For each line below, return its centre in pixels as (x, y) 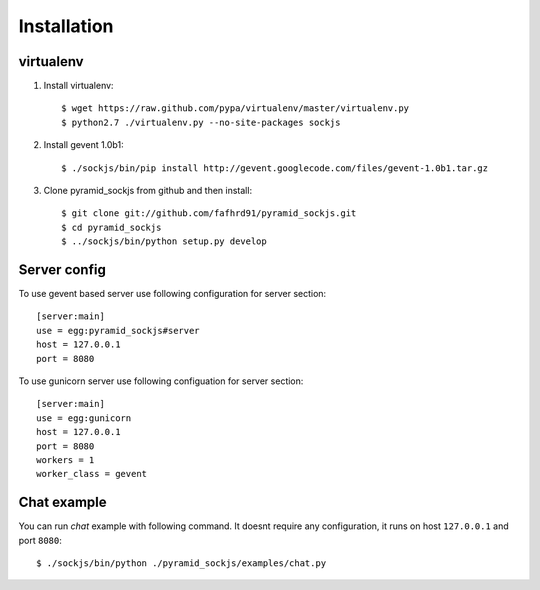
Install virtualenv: (78, 86)
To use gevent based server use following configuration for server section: (172, 294)
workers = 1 (65, 460)
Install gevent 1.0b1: (83, 145)
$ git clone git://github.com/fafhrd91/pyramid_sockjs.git (209, 213)
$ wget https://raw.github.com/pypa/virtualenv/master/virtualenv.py (235, 108)
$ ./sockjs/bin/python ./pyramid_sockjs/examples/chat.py (181, 563)
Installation (66, 26)
